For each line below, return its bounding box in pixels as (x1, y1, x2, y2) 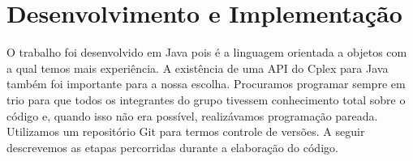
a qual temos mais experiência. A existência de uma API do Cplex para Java (6, 59, 389, 76)
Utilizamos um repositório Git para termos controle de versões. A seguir (6, 123, 365, 140)
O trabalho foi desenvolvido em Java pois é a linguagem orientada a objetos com (6, 44, 407, 61)
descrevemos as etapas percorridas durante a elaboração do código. (6, 138, 338, 155)
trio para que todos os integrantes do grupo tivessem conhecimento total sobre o (6, 91, 406, 108)
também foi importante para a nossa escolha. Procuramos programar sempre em (6, 75, 406, 92)
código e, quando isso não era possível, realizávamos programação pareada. (6, 107, 378, 124)
